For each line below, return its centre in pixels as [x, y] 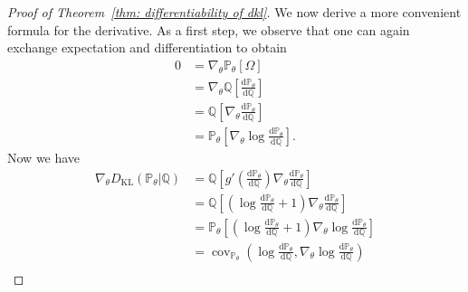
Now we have [44, 157]
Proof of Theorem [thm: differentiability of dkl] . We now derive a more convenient [234, 12]
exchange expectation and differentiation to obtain [147, 47]
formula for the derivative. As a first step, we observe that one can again [209, 29]
